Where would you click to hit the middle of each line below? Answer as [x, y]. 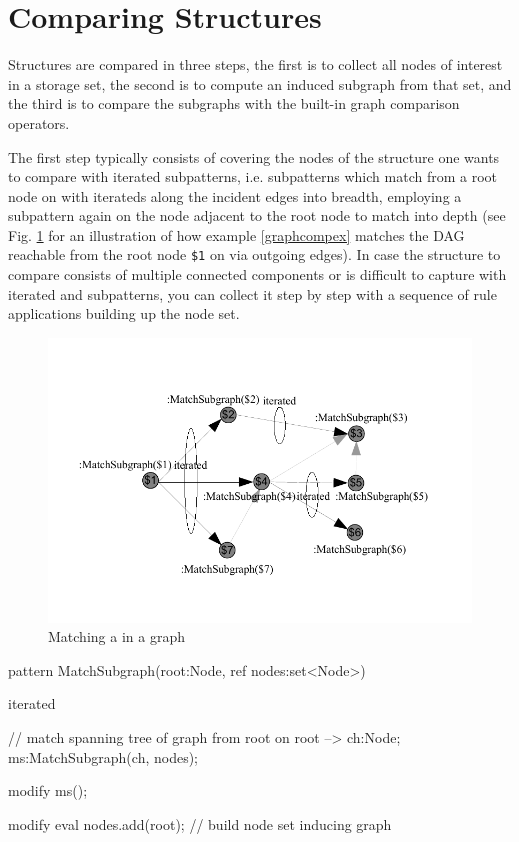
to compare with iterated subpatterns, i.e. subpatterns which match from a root [252, 176]
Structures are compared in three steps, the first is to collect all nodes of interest [255, 64]
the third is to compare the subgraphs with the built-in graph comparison [234, 103]
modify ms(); [48, 790]
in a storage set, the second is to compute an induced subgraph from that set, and [260, 83]
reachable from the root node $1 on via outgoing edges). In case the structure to [254, 254]
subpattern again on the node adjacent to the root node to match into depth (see [257, 215]
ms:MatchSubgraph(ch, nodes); [103, 756]
